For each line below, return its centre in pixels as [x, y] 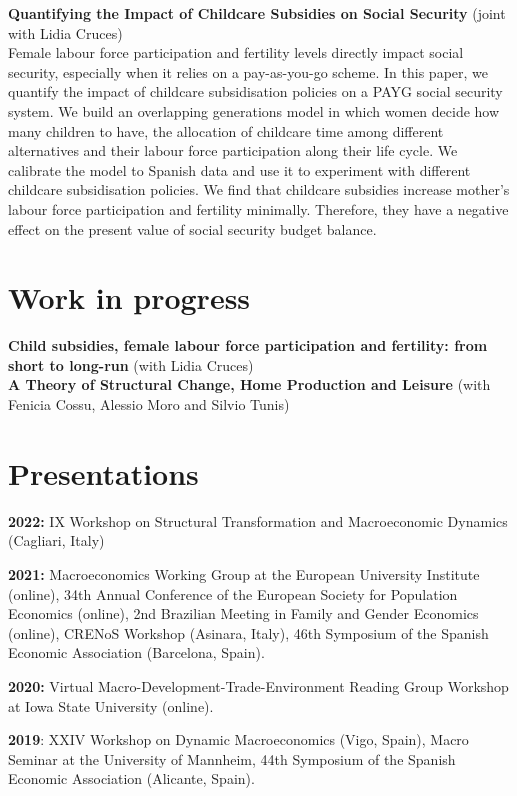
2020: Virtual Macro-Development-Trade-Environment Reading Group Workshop [258, 685]
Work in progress [129, 297]
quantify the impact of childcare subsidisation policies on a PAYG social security [255, 91]
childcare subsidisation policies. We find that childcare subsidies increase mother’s [259, 189]
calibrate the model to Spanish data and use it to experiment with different [239, 169]
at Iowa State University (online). [111, 705]
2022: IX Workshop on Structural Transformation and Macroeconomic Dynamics [258, 520]
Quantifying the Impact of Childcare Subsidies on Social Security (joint [257, 13]
